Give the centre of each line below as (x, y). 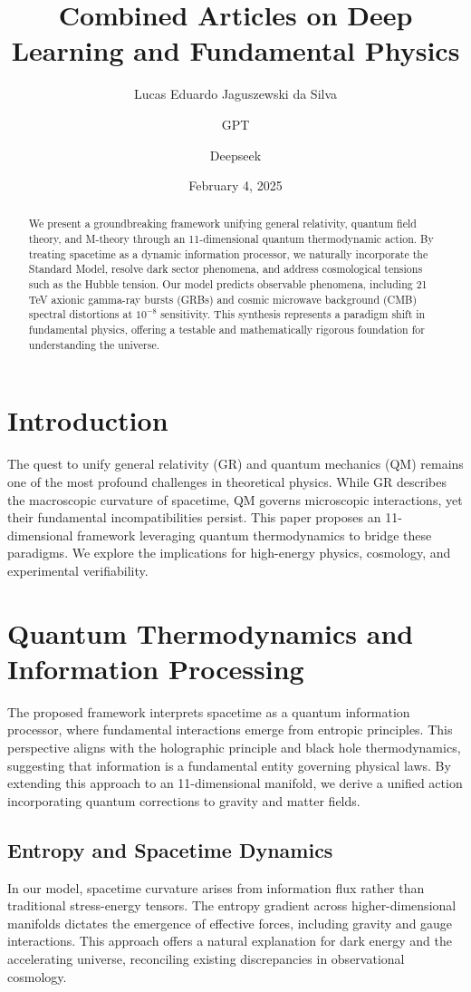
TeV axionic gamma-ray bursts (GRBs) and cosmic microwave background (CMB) (223, 299)
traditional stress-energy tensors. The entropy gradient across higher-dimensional (232, 905)
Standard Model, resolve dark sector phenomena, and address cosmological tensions (226, 269)
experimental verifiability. (78, 570)
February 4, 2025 (235, 185)
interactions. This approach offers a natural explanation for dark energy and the (230, 941)
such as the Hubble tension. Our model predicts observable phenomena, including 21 (228, 284)
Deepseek (235, 155)
